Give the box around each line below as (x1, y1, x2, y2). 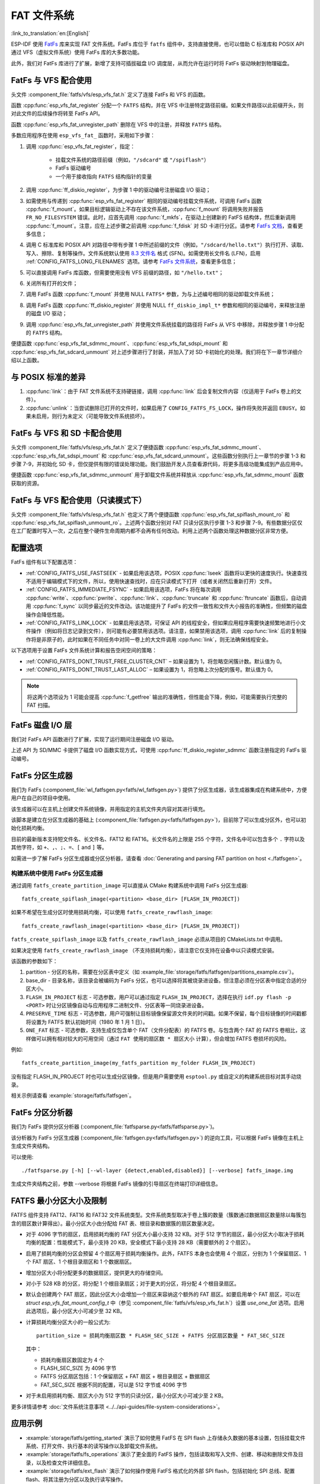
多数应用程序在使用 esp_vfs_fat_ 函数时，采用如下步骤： (11, 132, 156, 139)
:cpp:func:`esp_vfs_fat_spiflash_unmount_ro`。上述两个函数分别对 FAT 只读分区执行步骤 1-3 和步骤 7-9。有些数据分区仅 (11, 519, 303, 527)
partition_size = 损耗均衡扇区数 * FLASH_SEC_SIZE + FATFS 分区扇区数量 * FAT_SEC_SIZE (36, 1332, 285, 1339)
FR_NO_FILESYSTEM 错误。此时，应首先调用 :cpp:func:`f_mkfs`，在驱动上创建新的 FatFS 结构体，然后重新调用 (25, 214, 296, 221)
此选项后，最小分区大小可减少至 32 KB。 (25, 1308, 126, 1315)
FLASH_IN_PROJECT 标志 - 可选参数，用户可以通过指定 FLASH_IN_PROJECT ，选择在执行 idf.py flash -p (25, 993, 292, 1000)
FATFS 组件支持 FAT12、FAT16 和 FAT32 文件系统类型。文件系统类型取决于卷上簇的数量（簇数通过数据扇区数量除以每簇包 (11, 1212, 306, 1219)
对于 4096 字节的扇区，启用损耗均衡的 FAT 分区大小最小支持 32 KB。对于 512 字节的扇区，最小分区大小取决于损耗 (25, 1231, 305, 1238)
